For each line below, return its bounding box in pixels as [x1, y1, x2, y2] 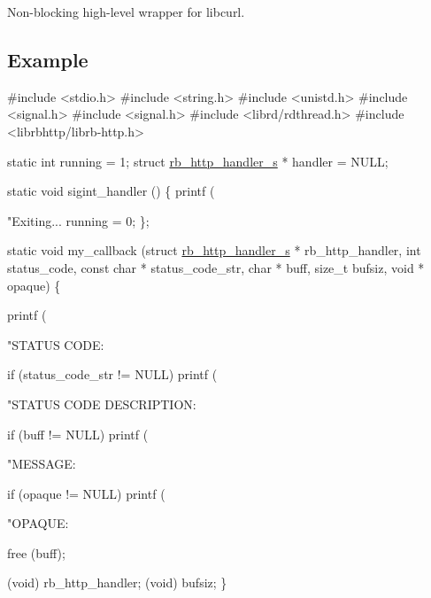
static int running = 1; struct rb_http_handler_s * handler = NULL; [7, 151, 389, 170]
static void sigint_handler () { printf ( [7, 182, 215, 200]
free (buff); [7, 543, 65, 562]
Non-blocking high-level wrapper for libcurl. [7, 3, 245, 20]
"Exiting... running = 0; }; [7, 211, 150, 229]
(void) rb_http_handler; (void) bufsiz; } [7, 573, 227, 592]
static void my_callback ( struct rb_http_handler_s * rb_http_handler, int [7, 241, 421, 260]
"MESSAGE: [7, 454, 76, 473]
